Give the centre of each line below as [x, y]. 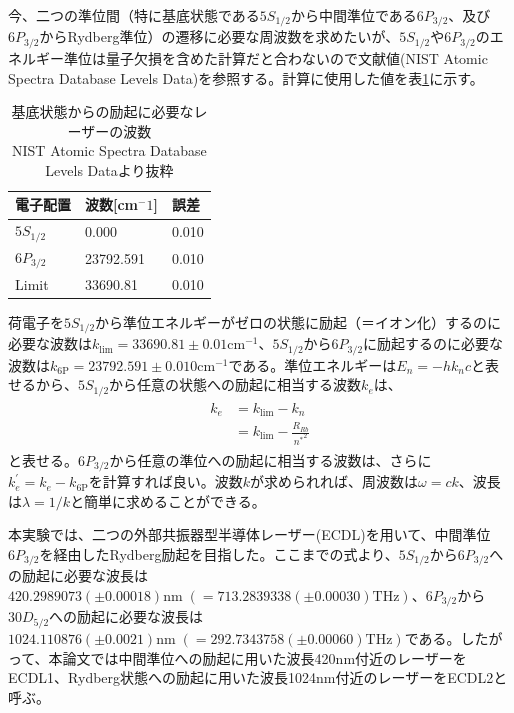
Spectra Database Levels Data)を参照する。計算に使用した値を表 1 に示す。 [246, 77]
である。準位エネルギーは [312, 364]
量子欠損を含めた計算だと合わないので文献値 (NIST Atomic [296, 57]
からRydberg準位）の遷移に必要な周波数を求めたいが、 [219, 36]
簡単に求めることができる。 [175, 500]
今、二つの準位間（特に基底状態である [134, 15]
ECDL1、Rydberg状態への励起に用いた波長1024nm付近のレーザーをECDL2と [258, 677]
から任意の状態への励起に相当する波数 [235, 384]
